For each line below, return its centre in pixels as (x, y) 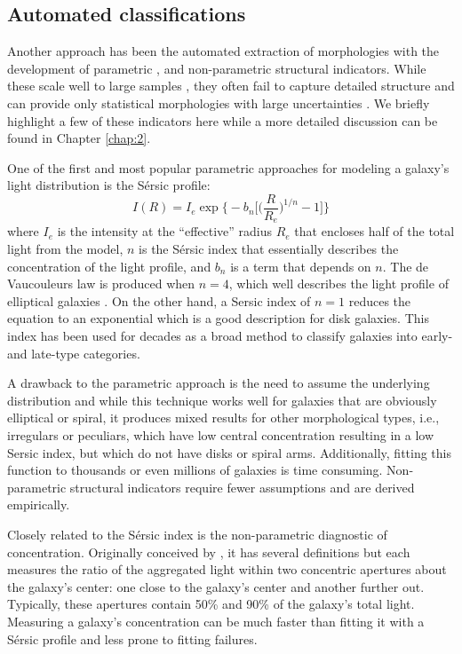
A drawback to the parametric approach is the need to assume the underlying (219, 383)
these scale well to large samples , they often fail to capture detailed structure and (231, 86)
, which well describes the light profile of (339, 284)
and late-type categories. (74, 353)
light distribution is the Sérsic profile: (109, 185)
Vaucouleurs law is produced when (101, 284)
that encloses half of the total (374, 231)
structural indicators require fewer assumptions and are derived (242, 487)
